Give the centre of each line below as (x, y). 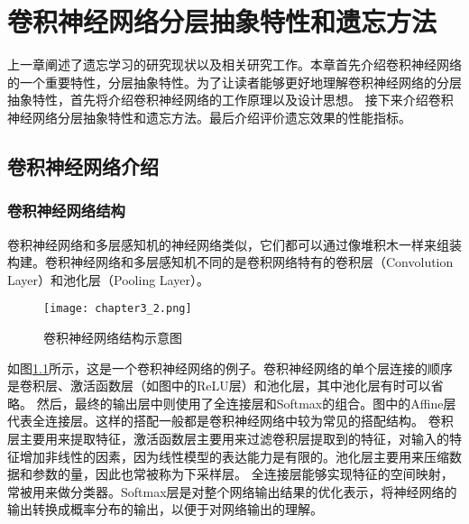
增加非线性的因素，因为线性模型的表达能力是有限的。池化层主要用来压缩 (234, 456)
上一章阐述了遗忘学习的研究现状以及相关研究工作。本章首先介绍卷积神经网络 (234, 64)
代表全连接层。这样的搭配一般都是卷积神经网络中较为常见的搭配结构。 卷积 (230, 421)
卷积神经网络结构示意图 (113, 337)
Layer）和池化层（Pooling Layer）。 (108, 279)
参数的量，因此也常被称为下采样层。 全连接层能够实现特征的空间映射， (243, 474)
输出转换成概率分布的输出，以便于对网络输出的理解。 (165, 509)
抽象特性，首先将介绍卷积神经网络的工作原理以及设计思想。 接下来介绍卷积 (230, 100)
